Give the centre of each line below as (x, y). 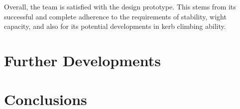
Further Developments (82, 60)
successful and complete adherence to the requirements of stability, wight (115, 16)
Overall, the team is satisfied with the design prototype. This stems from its (120, 6)
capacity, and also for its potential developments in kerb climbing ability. (115, 26)
